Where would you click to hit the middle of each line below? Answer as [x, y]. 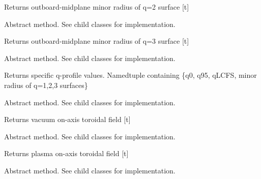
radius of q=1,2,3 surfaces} [46, 85]
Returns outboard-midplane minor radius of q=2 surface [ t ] [97, 7]
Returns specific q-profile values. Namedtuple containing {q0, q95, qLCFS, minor [130, 75]
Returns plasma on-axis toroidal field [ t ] [66, 153]
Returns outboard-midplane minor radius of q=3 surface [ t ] [97, 41]
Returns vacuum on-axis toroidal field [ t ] [67, 119]
